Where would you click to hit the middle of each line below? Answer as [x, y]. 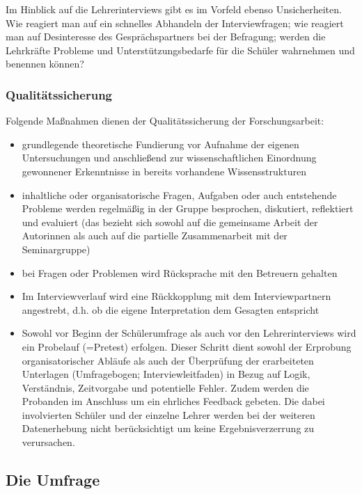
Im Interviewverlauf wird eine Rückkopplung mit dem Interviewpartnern [176, 296]
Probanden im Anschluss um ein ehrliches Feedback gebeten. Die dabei [173, 401]
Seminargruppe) [56, 249]
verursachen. [48, 442]
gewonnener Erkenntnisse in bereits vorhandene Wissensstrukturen [164, 171]
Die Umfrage [53, 480]
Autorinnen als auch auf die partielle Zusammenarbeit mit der [155, 236]
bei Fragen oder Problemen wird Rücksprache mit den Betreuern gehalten [180, 272]
